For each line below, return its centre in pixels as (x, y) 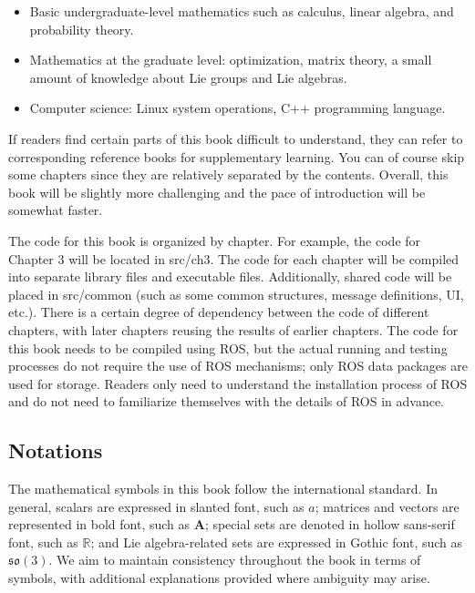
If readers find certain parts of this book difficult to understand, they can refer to (236, 138)
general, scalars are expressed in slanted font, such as (156, 506)
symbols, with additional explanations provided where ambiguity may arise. (219, 578)
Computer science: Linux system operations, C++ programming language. (237, 108)
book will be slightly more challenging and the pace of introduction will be (217, 192)
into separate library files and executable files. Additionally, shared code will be (230, 276)
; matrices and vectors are (387, 506)
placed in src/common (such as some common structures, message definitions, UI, (236, 294)
